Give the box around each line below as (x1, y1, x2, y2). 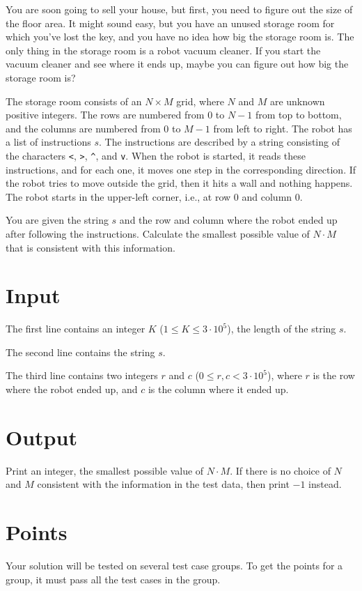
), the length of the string (227, 321, 336, 336)
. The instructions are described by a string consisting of (99, 135, 340, 149)
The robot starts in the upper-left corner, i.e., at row (6, 189, 231, 204)
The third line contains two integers (6, 368, 158, 383)
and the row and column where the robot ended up (119, 213, 338, 227)
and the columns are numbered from (6, 121, 161, 135)
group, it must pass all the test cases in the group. (6, 571, 221, 586)
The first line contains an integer (6, 321, 145, 336)
